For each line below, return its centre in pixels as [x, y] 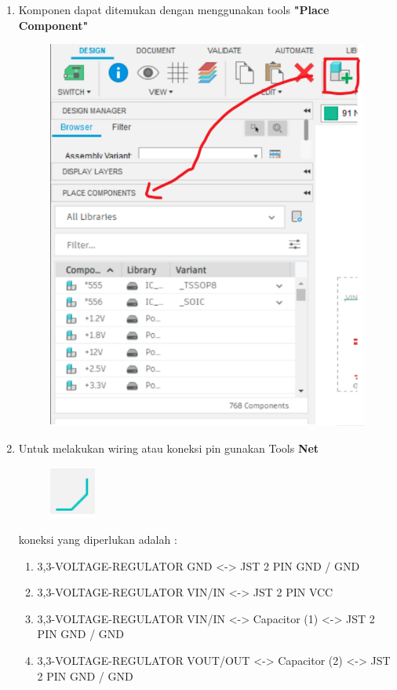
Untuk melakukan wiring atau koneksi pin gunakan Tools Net [169, 448]
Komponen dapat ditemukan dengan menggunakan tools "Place [174, 9]
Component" [53, 25]
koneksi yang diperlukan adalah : [98, 540]
